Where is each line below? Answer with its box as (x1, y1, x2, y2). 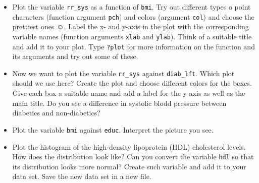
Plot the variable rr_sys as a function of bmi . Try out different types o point (12, 2, 251, 12)
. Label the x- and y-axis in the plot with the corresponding (64, 21, 249, 32)
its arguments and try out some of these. (12, 51, 138, 62)
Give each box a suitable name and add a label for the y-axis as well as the (12, 88, 245, 98)
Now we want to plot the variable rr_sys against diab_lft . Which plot (12, 68, 235, 78)
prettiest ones (12, 21, 55, 32)
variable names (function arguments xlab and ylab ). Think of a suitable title (12, 31, 252, 41)
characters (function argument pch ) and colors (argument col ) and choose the (12, 11, 254, 22)
